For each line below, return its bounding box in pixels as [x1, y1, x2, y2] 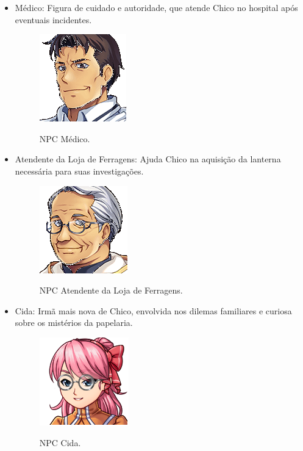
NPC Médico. [39, 132, 90, 145]
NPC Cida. [39, 436, 81, 449]
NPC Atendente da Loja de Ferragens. [39, 284, 183, 297]
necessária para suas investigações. [15, 164, 144, 177]
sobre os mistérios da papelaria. [15, 316, 133, 329]
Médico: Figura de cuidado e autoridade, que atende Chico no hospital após [15, 1, 298, 13]
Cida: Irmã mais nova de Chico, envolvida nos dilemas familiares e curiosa [15, 304, 292, 317]
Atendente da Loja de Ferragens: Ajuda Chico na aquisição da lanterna [15, 153, 281, 165]
